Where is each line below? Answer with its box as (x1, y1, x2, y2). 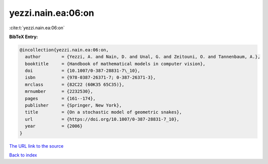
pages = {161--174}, (25, 96, 96, 101)
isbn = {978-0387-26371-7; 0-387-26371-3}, (25, 75, 156, 80)
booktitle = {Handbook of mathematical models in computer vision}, (25, 61, 206, 66)
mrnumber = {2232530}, (25, 89, 93, 94)
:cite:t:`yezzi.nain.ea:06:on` (9, 25, 65, 31)
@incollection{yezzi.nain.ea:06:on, (19, 47, 109, 53)
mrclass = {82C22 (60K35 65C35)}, (25, 82, 125, 87)
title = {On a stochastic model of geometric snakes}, (25, 109, 182, 115)
